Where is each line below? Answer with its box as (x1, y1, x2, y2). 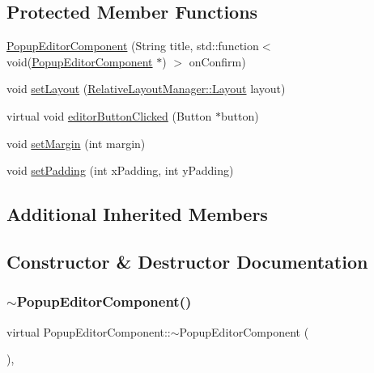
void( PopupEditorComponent (6, 53, 153, 70)
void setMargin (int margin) (6, 134, 146, 151)
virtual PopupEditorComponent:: (6, 323, 171, 340)
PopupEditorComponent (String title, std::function (6, 37, 259, 54)
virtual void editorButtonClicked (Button (6, 107, 212, 124)
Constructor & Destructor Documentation (6, 248, 368, 273)
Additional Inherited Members (6, 201, 268, 227)
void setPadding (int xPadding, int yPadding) (6, 162, 234, 179)
